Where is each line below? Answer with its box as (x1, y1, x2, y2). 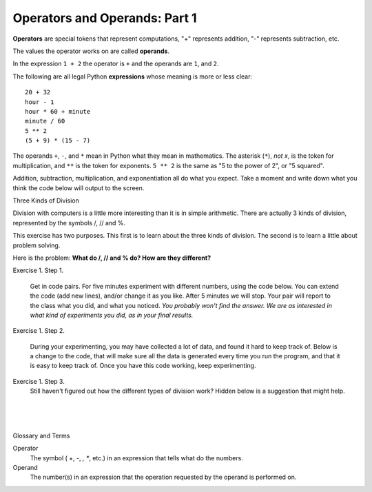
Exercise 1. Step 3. (12, 377, 65, 385)
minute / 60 (25, 117, 65, 125)
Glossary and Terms (12, 431, 70, 440)
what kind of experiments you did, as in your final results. (30, 311, 194, 319)
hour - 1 (25, 98, 54, 106)
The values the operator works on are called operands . (12, 47, 170, 55)
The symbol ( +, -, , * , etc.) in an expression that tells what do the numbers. (30, 453, 244, 462)
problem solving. (12, 241, 61, 249)
